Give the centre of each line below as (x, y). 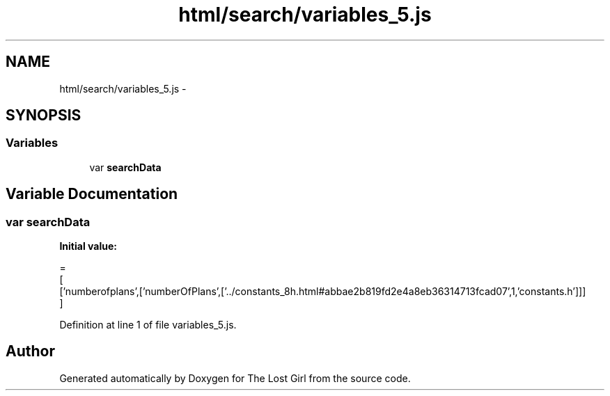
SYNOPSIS (44, 116)
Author (30, 351)
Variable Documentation (92, 194)
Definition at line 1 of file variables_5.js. (148, 325)
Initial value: (88, 246)
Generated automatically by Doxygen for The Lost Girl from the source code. (235, 378)
